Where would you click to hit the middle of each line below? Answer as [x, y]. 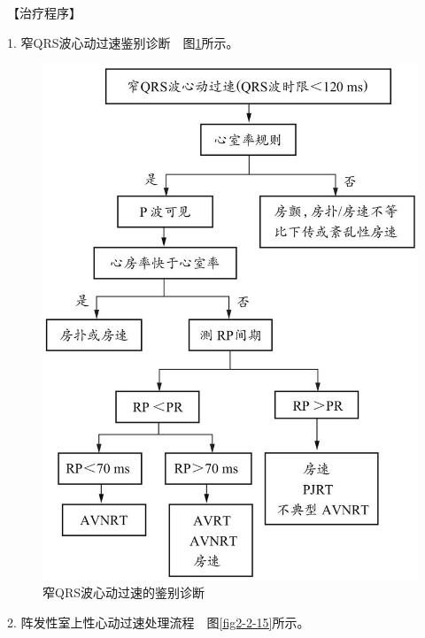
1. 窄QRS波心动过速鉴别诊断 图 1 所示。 [123, 42]
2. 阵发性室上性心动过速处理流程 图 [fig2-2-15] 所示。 [158, 622]
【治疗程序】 [44, 12]
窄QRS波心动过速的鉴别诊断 [124, 592]
